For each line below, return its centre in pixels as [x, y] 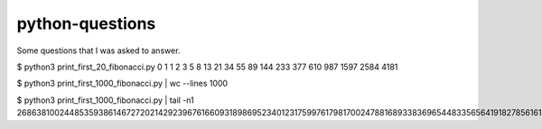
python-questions [86, 23]
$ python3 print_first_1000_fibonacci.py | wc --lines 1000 [122, 83]
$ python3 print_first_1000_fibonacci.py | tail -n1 [105, 100]
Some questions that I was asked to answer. [98, 51]
